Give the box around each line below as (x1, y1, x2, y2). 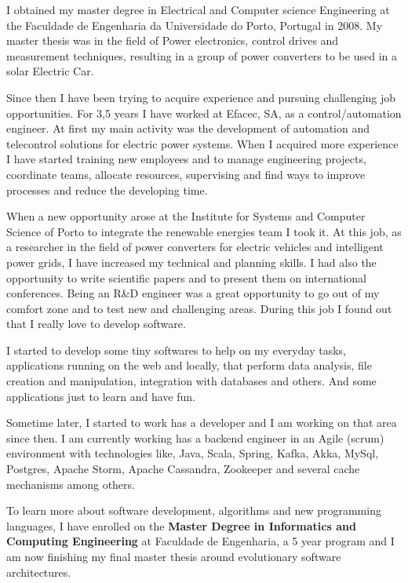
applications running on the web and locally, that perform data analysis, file (6, 357, 372, 373)
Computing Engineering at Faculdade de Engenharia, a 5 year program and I (6, 533, 395, 549)
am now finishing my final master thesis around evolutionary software (6, 548, 341, 564)
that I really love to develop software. (6, 315, 186, 332)
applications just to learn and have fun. (6, 388, 195, 404)
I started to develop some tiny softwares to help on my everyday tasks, (6, 341, 346, 358)
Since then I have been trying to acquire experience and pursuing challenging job (6, 89, 396, 105)
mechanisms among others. (6, 476, 135, 492)
